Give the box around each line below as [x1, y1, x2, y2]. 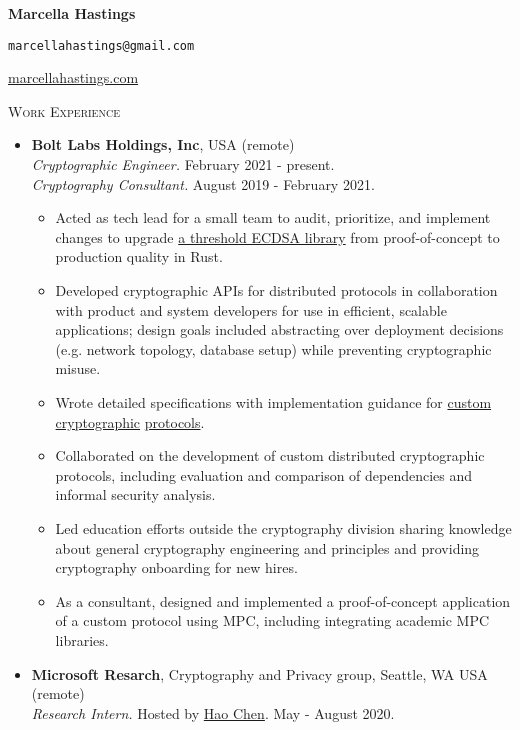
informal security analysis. [55, 484, 216, 505]
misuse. [55, 358, 101, 379]
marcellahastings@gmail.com [8, 38, 195, 53]
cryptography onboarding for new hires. [55, 557, 298, 578]
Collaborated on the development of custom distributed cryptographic [55, 445, 485, 466]
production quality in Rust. [55, 246, 223, 267]
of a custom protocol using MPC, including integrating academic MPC [55, 610, 490, 631]
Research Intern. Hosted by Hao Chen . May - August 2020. [31, 702, 395, 723]
